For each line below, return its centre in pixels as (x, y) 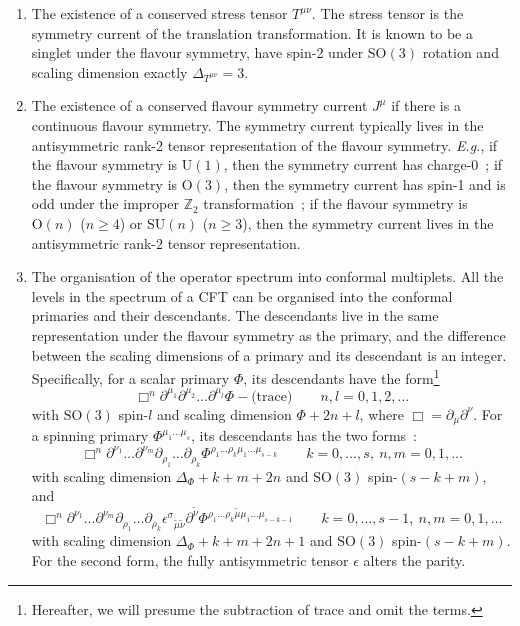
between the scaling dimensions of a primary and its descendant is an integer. (269, 354)
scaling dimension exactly (109, 71)
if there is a (426, 105)
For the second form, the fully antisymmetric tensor (190, 560)
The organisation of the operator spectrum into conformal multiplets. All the (267, 276)
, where (381, 413)
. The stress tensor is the (387, 13)
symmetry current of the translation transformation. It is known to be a (252, 32)
